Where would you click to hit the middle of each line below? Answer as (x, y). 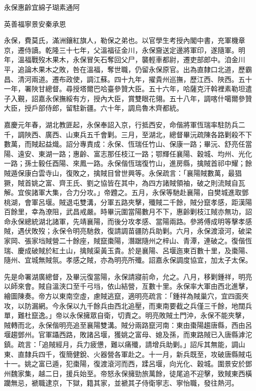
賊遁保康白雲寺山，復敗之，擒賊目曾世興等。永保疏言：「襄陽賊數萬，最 (119, 173)
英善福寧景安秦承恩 (35, 23)
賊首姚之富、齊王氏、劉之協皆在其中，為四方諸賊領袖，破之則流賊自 (128, 182)
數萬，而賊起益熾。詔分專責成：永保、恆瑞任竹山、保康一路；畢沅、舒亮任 (125, 144)
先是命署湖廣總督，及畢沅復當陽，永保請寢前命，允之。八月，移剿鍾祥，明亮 (128, 276)
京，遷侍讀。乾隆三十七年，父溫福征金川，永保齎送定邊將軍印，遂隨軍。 (121, 50)
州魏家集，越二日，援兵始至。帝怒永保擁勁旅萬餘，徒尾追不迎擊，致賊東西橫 (128, 373)
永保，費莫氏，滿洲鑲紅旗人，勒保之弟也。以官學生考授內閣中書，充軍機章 (125, 40)
